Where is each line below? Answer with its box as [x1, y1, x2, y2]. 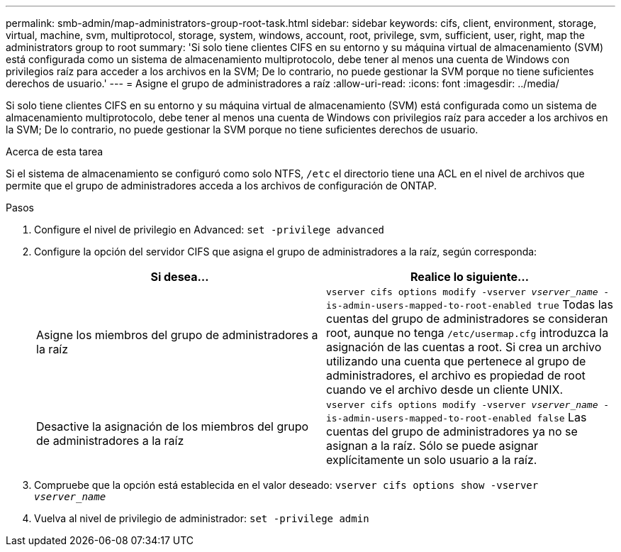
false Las [537, 410, 587, 424]
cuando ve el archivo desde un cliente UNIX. [326, 382, 564, 397]
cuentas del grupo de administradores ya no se [326, 424, 578, 438]
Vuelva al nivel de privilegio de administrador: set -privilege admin [34, 512, 369, 524]
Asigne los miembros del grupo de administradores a [36, 327, 318, 342]
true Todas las [537, 297, 613, 311]
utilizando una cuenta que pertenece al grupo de [326, 354, 586, 368]
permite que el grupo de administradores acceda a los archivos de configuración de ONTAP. [6, 180, 437, 192]
